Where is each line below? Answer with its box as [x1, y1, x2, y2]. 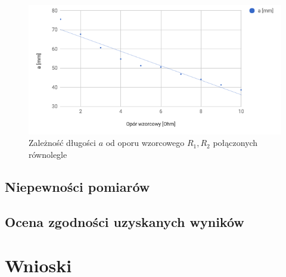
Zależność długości [29, 136, 96, 149]
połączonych [213, 136, 258, 149]
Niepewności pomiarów [5, 177, 150, 195]
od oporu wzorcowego [105, 136, 185, 149]
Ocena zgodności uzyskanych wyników [5, 212, 244, 231]
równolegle [29, 148, 67, 160]
